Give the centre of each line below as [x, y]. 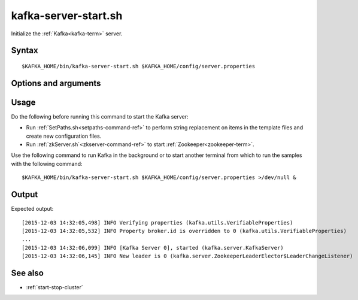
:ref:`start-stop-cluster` [54, 287]
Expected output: [32, 209]
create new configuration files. [64, 136]
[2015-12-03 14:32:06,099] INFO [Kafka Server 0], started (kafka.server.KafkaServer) [153, 248]
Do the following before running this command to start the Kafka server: [100, 116]
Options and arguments [56, 83]
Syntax [25, 51]
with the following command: [47, 163]
